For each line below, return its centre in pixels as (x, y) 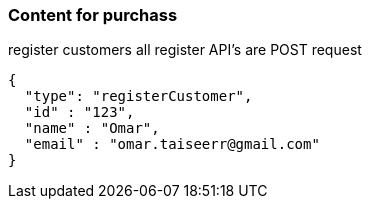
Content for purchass (93, 15)
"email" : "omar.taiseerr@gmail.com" (172, 144)
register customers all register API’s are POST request (185, 50)
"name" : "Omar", (92, 128)
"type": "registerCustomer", (138, 96)
